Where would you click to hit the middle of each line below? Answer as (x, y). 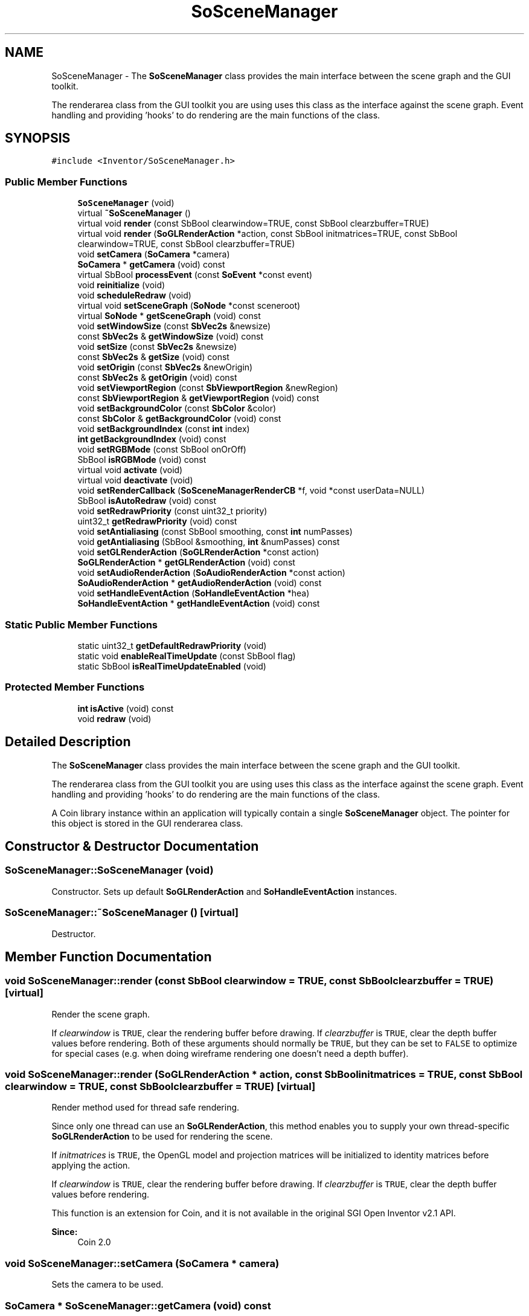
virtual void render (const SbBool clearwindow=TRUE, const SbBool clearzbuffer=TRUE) (253, 224)
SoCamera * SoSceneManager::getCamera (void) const (138, 1305)
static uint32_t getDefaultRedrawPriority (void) (172, 645)
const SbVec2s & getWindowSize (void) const (170, 337)
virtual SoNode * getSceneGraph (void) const (169, 316)
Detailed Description (68, 742)
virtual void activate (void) (130, 470)
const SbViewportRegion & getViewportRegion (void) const (198, 398)
